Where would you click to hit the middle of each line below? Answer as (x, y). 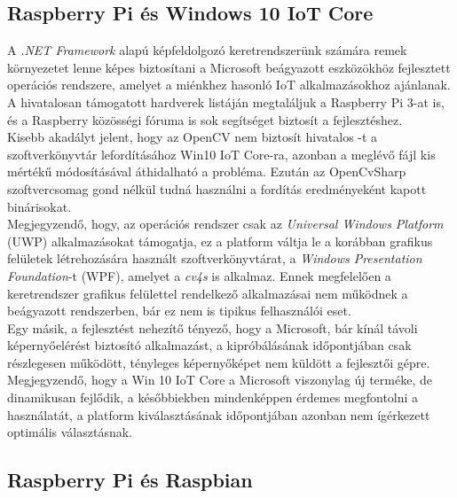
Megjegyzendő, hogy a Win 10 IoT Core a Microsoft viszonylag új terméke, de (220, 380)
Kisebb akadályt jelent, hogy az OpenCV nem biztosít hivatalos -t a (193, 137)
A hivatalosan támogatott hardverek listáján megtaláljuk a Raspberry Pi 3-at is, (226, 101)
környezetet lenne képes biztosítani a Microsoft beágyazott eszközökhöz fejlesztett (229, 67)
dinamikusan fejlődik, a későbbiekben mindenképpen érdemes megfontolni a (213, 397)
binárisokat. (39, 206)
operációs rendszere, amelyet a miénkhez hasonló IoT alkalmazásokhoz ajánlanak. (229, 85)
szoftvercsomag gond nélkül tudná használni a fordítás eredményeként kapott (217, 188)
